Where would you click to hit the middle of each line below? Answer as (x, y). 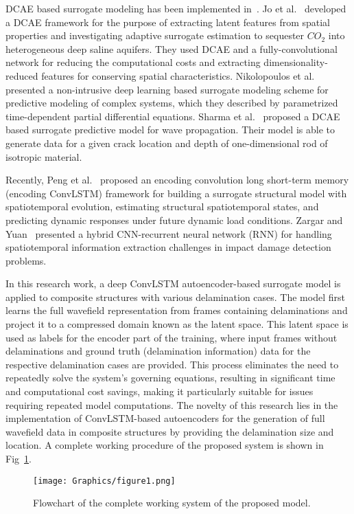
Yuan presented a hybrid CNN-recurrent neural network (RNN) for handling (169, 233)
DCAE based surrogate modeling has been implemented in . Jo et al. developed (176, 8)
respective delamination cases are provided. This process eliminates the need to (172, 364)
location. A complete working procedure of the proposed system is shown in (165, 445)
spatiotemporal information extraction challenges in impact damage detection (168, 247)
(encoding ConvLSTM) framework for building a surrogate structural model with (176, 193)
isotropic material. (44, 156)
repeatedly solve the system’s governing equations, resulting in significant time (170, 378)
